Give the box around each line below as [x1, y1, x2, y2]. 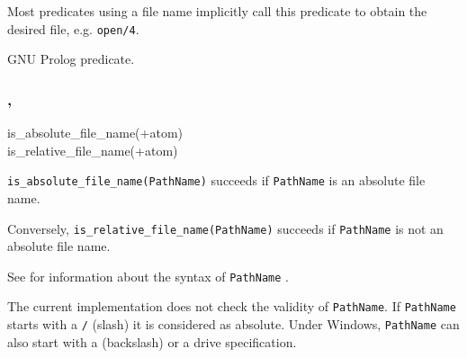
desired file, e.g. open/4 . [7, 19, 139, 38]
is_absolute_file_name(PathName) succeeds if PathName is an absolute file [7, 171, 426, 190]
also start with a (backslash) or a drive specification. [7, 332, 297, 351]
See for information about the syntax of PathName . [7, 266, 289, 285]
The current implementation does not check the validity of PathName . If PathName [7, 297, 456, 316]
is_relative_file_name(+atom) [7, 140, 178, 159]
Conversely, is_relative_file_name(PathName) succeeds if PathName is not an [7, 219, 444, 237]
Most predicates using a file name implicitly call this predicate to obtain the [7, 2, 427, 20]
